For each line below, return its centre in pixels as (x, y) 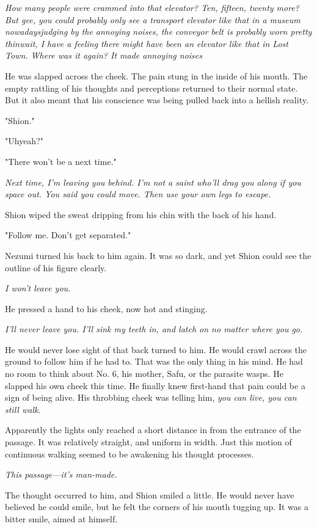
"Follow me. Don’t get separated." (68, 235)
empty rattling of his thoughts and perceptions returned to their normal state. (151, 88)
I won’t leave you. (38, 288)
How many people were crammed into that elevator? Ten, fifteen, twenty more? (152, 7)
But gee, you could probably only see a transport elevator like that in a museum (153, 19)
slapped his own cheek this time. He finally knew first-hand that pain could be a (155, 385)
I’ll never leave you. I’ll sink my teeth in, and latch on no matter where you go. (154, 329)
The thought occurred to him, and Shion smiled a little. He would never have (150, 494)
